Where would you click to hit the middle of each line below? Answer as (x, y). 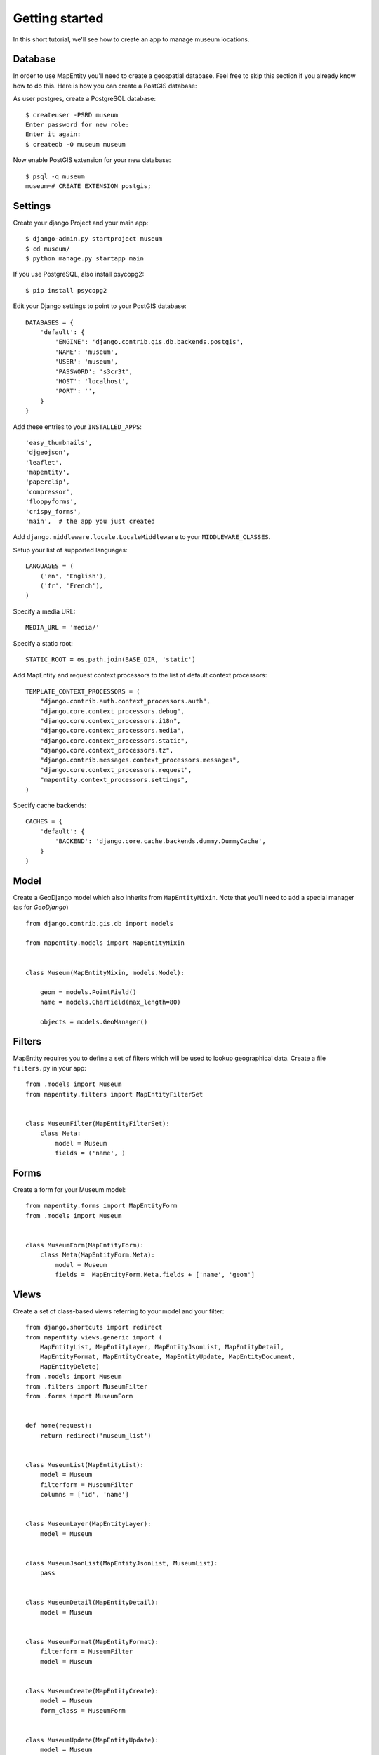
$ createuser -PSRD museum (72, 115)
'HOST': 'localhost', (92, 381)
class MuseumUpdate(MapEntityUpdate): (92, 1740)
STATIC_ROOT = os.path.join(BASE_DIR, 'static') (111, 659)
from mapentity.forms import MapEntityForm (101, 1206)
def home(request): (59, 1426)
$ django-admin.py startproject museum (94, 239)
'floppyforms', (52, 502)
